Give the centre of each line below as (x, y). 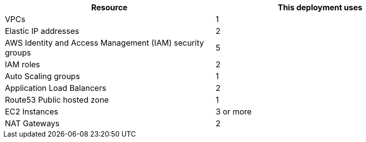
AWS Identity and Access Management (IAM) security (104, 43)
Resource (109, 7)
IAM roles (23, 64)
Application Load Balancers (56, 88)
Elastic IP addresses (42, 31)
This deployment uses (320, 7)
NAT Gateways (32, 123)
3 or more (234, 112)
